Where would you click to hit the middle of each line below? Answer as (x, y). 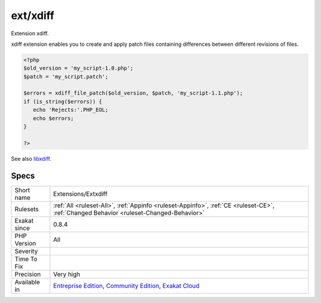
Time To (26, 259)
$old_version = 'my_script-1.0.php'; (78, 68)
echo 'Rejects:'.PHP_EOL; (71, 110)
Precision (28, 274)
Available (27, 282)
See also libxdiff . (31, 158)
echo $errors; (53, 118)
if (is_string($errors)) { (63, 101)
